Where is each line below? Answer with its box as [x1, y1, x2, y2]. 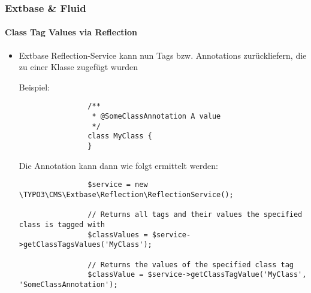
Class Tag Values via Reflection [5, 26, 138, 38]
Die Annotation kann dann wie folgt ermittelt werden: [19, 159, 218, 171]
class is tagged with [19, 220, 105, 229]
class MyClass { [87, 132, 152, 141]
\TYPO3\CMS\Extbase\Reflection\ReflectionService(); [19, 190, 234, 199]
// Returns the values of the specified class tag [87, 260, 294, 269]
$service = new [87, 180, 148, 189]
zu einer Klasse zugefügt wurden [19, 61, 138, 73]
